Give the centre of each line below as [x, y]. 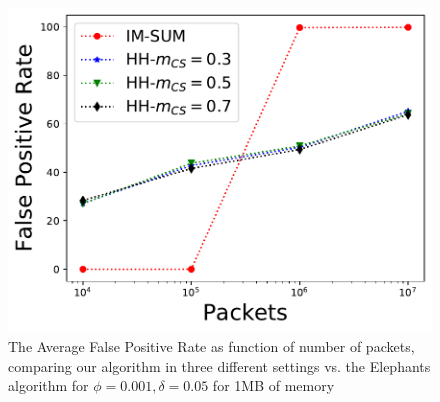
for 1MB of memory [273, 385]
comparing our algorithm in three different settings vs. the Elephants [219, 365]
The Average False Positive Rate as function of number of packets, [211, 346]
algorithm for [48, 385]
